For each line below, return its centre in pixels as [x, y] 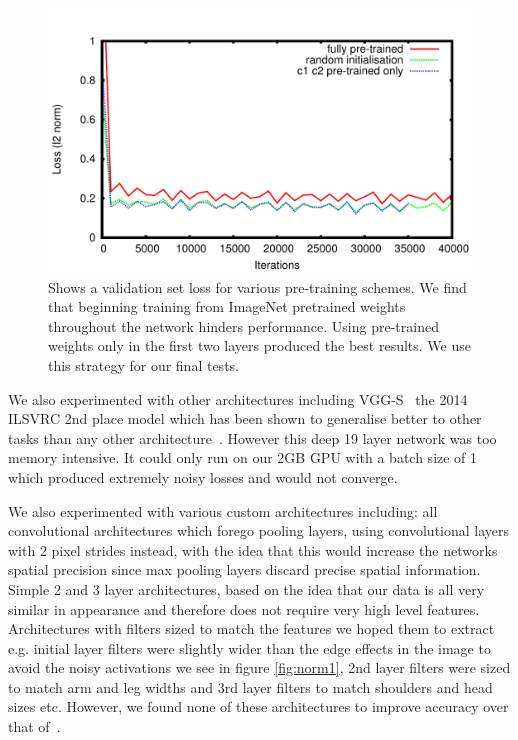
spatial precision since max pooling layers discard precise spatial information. [244, 569]
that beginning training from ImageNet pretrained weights [227, 306]
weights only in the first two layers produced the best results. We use [259, 345]
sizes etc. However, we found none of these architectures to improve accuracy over [258, 706]
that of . [34, 726]
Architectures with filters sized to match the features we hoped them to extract [251, 628]
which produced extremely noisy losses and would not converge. [203, 476]
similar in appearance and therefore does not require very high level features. [244, 608]
